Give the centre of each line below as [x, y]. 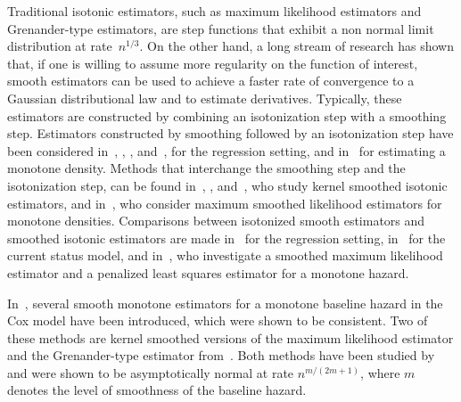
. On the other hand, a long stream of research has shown [296, 46]
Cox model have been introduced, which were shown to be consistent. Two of [218, 320]
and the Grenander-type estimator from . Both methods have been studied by [221, 355]
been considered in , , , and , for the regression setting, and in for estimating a [226, 150]
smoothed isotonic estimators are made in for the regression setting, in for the [226, 238]
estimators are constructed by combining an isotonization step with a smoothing [227, 115]
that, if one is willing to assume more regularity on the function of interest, [213, 63]
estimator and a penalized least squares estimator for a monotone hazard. [208, 272]
